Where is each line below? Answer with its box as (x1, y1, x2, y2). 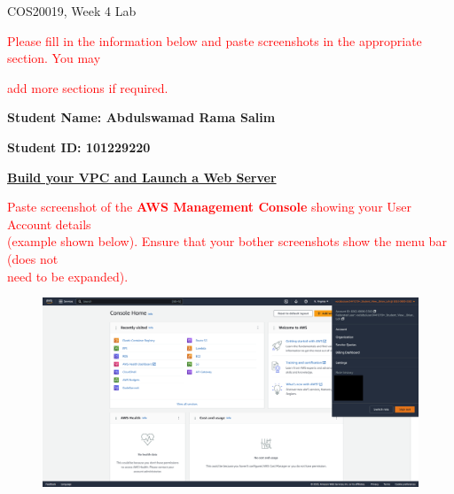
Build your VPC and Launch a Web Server (7, 167, 277, 186)
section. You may (7, 49, 101, 67)
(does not (7, 249, 59, 267)
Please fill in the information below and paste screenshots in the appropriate (7, 31, 422, 50)
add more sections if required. (7, 78, 168, 96)
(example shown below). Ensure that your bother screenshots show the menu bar (7, 232, 447, 251)
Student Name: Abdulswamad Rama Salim (7, 108, 276, 127)
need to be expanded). (7, 266, 129, 285)
